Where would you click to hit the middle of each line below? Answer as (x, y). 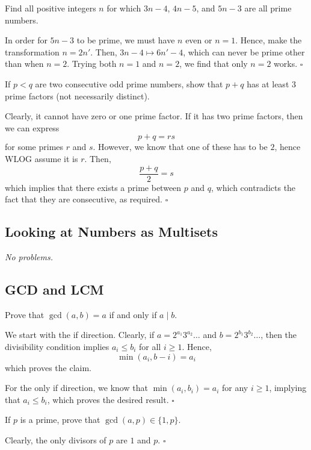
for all (150, 346)
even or (199, 40)
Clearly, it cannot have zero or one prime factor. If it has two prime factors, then (154, 116)
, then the (279, 335)
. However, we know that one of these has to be (180, 147)
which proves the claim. (48, 367)
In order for (26, 40)
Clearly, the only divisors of (56, 439)
